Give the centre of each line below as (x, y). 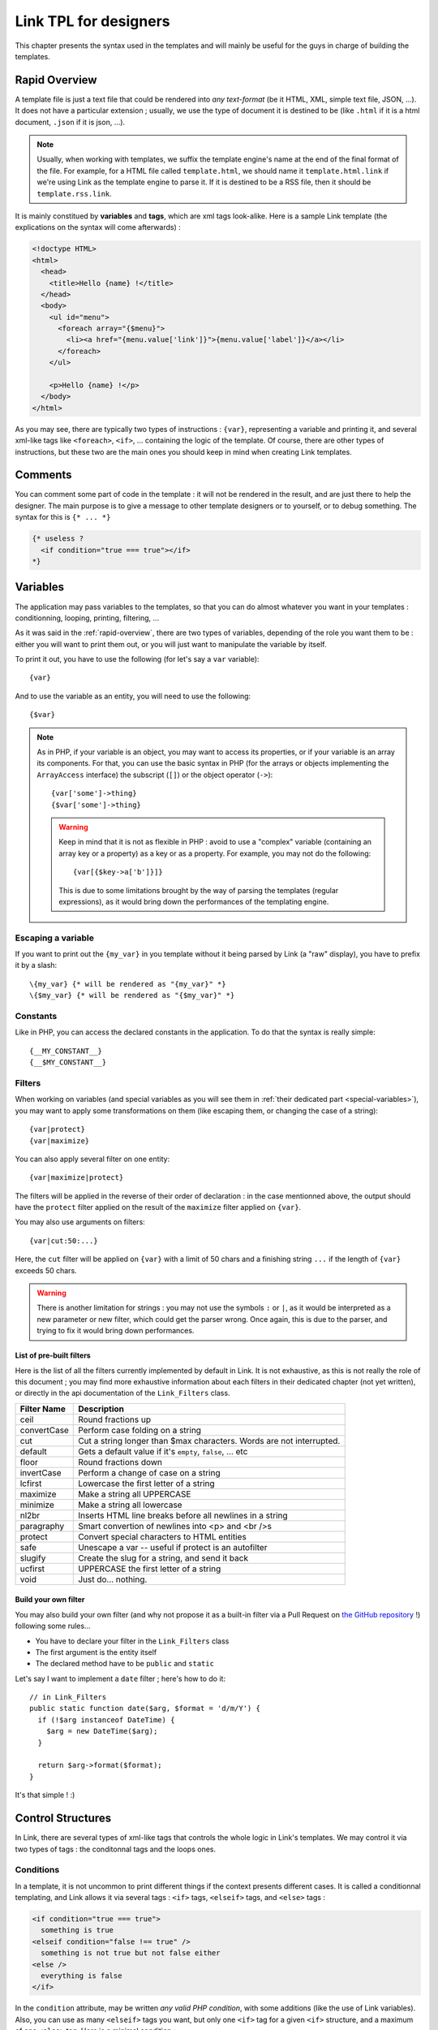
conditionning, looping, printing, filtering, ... (87, 618)
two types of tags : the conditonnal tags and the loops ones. (116, 1849)
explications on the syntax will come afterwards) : (98, 227)
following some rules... (53, 1626)
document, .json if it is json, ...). (70, 122)
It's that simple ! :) (45, 1795)
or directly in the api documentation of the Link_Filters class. (122, 1393)
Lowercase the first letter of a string (146, 1484)
